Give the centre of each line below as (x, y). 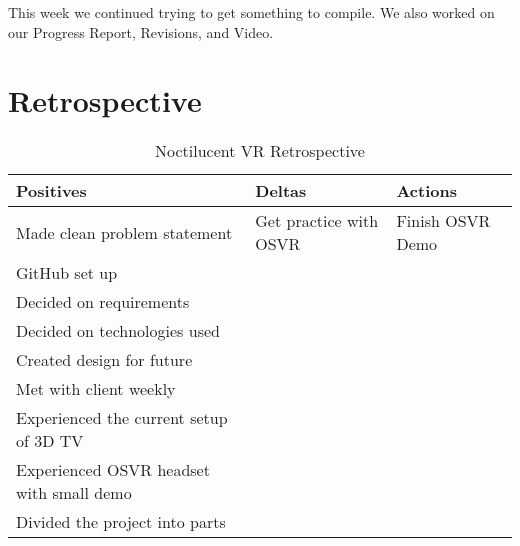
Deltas (281, 191)
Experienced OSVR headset (113, 470)
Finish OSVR (443, 221)
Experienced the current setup (122, 418)
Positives (51, 191)
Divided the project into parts (121, 522)
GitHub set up (67, 273)
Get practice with (317, 221)
